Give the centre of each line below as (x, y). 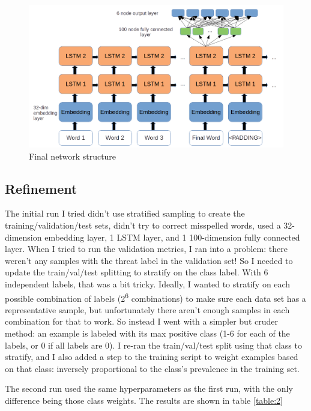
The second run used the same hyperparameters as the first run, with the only (149, 388)
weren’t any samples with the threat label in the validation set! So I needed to (149, 260)
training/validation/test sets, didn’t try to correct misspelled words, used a (143, 225)
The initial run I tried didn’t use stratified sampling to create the (125, 213)
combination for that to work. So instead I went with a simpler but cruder (141, 321)
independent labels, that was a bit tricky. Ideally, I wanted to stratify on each (148, 284)
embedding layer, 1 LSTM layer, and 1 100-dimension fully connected (172, 237)
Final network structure (73, 156)
